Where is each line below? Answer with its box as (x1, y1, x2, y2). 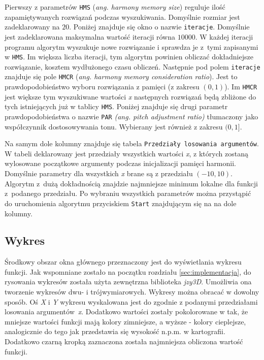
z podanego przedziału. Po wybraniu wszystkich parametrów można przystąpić (5, 188, 251, 199)
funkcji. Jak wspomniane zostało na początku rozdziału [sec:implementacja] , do (5, 266, 251, 277)
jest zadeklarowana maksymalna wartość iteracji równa (5, 31, 175, 42)
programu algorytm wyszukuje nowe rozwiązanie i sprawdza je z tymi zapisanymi (5, 41, 258, 52)
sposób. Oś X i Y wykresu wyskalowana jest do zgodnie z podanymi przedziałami (5, 296, 258, 307)
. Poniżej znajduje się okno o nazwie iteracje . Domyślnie (69, 21, 250, 32)
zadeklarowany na (5, 21, 60, 32)
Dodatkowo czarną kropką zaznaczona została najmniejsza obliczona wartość (5, 336, 243, 347)
